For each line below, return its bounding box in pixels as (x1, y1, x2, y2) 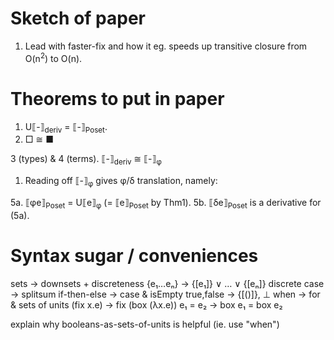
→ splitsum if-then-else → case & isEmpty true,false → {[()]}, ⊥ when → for (10, 288, 321, 300)
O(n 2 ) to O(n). (24, 50, 83, 64)
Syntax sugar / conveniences (10, 244, 259, 267)
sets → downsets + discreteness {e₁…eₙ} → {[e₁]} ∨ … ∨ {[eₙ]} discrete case (10, 277, 325, 289)
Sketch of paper (10, 7, 147, 30)
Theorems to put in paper (10, 87, 225, 110)
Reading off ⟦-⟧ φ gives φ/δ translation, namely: (24, 175, 218, 189)
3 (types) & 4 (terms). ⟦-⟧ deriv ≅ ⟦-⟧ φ (10, 153, 162, 167)
